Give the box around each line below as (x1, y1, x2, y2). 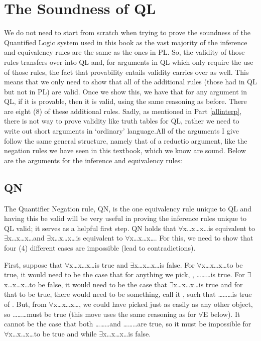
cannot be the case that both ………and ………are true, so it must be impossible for (4, 318, 251, 329)
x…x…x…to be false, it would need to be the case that (4, 279, 167, 289)
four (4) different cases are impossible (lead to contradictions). (4, 243, 196, 253)
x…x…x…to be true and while (9, 328, 97, 338)
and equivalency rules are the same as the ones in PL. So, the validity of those (4, 47, 245, 57)
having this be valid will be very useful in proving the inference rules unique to (4, 213, 247, 223)
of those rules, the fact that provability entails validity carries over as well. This (4, 66, 249, 77)
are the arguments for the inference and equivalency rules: (4, 155, 183, 165)
